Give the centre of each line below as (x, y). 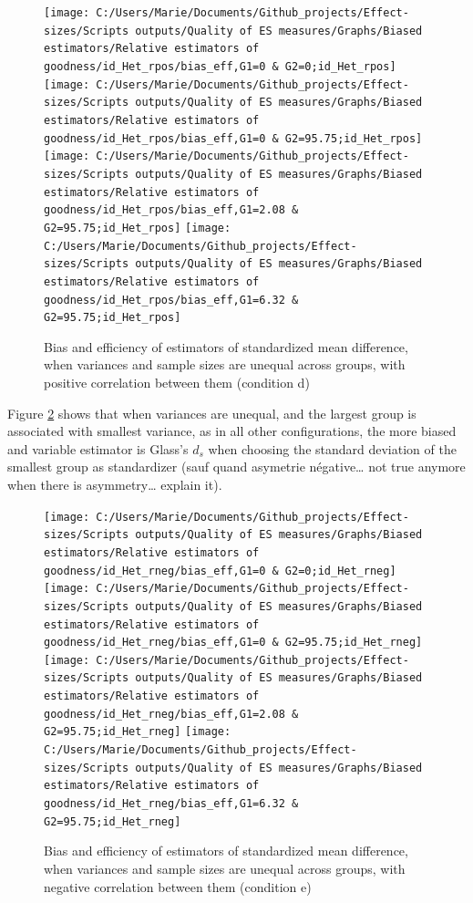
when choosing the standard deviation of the (332, 448)
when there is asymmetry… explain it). (115, 484)
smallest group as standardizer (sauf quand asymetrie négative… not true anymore (236, 467)
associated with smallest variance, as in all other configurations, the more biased (232, 431)
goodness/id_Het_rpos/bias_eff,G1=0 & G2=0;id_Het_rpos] (220, 66)
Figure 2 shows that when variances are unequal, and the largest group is (212, 413)
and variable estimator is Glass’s (98, 448)
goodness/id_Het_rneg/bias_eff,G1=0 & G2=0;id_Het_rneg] (220, 571)
